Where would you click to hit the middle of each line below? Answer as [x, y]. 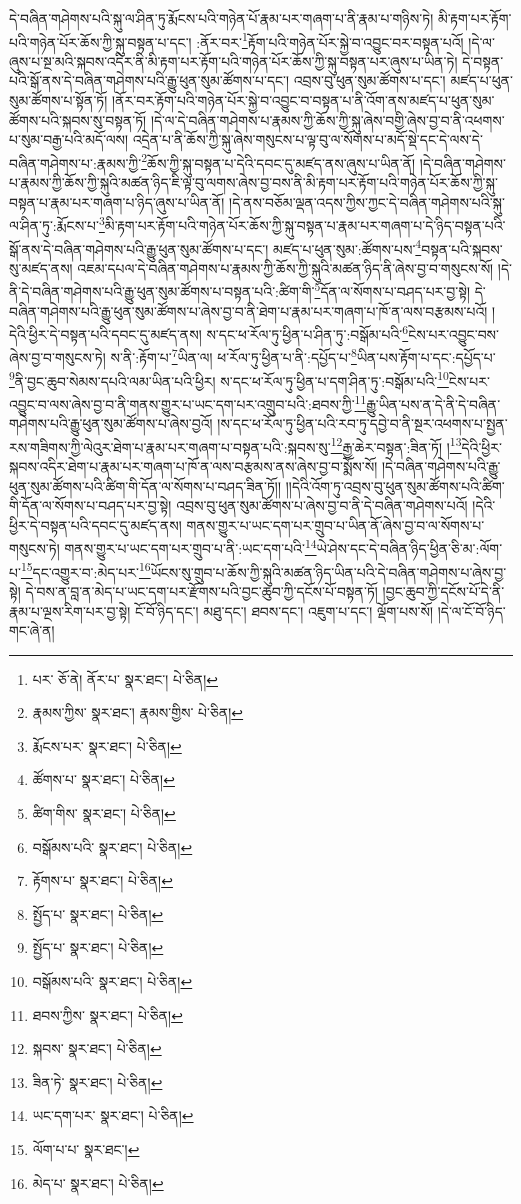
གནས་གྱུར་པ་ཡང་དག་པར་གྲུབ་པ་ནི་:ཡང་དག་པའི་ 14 [190, 547]
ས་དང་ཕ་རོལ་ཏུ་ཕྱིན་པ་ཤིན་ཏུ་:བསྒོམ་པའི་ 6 [307, 332]
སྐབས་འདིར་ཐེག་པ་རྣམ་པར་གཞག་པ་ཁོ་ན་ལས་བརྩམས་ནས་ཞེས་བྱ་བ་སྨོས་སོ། [193, 466]
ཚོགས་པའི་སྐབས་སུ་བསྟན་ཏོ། [78, 119]
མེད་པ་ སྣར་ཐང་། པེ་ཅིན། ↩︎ [98, 1182]
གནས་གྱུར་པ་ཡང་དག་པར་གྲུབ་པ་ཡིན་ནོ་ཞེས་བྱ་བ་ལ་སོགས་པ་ [335, 524]
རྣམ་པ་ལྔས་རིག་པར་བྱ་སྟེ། [70, 610]
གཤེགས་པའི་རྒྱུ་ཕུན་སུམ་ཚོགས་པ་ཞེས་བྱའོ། [111, 423]
